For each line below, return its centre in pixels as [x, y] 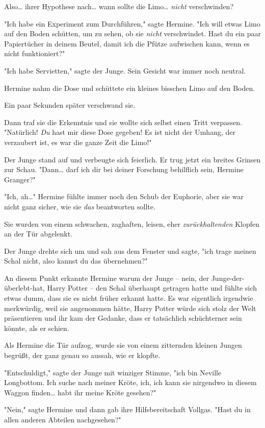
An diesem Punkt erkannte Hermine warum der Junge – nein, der [107, 278]
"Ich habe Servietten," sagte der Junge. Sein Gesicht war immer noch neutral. [125, 70]
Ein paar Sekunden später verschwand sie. [70, 105]
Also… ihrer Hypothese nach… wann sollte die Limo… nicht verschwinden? [119, 6]
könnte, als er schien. [37, 328]
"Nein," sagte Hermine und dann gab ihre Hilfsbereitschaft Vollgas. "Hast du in [127, 409]
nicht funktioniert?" [35, 53]
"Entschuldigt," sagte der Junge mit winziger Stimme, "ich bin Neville [113, 372]
